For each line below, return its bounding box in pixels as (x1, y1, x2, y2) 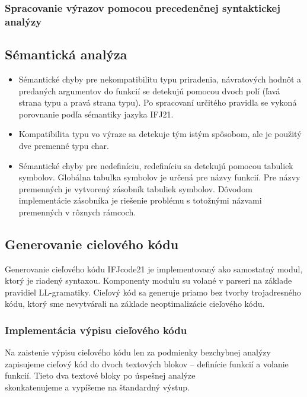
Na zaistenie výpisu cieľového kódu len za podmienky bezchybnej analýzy (5, 346, 271, 358)
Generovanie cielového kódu (5, 234, 179, 253)
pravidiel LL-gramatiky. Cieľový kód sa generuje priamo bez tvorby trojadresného (5, 285, 301, 298)
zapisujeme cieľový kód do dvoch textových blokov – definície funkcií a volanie (5, 357, 289, 370)
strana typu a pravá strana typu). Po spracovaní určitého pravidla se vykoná (18, 96, 297, 109)
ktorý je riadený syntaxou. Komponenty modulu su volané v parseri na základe (5, 274, 292, 287)
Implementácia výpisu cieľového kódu (5, 323, 187, 337)
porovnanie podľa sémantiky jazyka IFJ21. (18, 107, 174, 120)
